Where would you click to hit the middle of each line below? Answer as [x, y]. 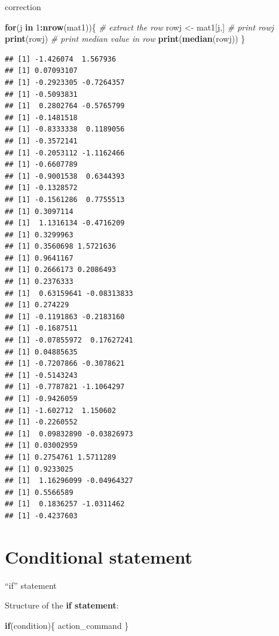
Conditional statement [99, 556]
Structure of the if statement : [62, 605]
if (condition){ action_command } [67, 625]
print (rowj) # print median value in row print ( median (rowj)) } [125, 39]
